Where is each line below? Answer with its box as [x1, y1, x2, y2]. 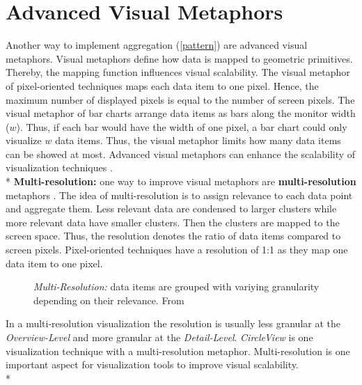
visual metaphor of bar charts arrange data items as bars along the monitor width [6, 106, 356, 120]
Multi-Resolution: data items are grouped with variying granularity [33, 279, 320, 294]
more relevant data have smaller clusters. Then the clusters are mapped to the [6, 214, 340, 229]
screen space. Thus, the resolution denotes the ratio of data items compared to [6, 228, 341, 243]
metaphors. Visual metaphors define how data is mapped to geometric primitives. [6, 51, 353, 65]
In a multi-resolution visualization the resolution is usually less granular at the [6, 316, 340, 331]
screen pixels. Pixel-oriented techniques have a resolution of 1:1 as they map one [6, 242, 348, 257]
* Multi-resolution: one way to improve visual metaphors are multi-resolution [6, 174, 356, 189]
